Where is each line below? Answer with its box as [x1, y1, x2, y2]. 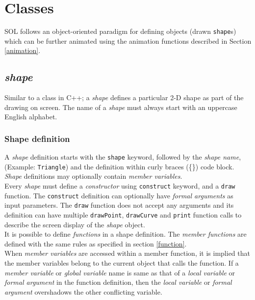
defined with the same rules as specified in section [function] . [4, 238, 187, 248]
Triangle [37, 164, 66, 171]
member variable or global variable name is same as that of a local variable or [4, 267, 235, 277]
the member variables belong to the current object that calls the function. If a [4, 258, 239, 268]
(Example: [4, 161, 35, 171]
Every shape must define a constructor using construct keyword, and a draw [4, 181, 235, 191]
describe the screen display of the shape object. [4, 219, 145, 229]
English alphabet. [4, 111, 57, 122]
